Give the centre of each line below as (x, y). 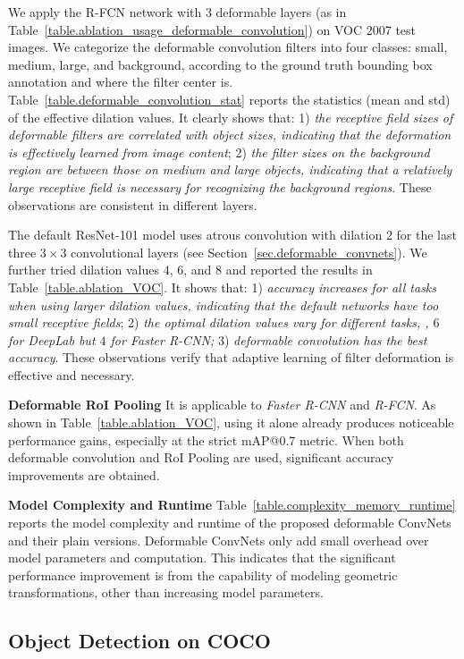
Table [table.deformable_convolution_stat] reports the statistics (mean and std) (229, 99)
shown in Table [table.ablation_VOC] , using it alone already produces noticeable (231, 422)
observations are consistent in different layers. (133, 204)
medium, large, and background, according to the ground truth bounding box (220, 64)
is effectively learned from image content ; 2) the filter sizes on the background (219, 152)
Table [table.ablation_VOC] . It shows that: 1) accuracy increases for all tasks (223, 287)
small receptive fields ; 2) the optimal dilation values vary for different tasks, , (219, 322)
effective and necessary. (72, 374)
